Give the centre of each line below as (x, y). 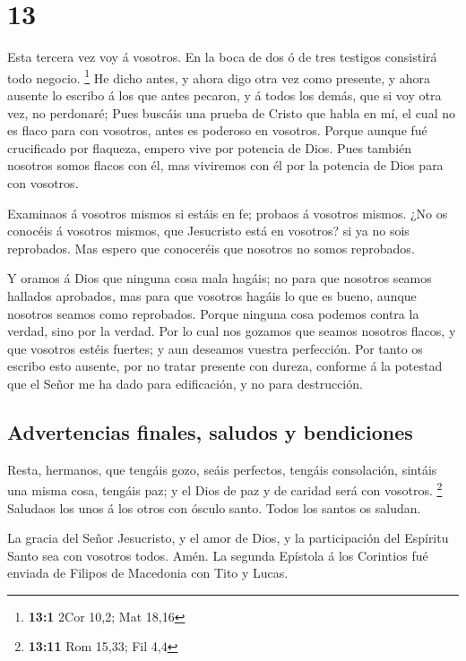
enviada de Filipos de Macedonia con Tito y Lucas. (148, 573)
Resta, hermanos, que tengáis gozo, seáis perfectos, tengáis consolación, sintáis (222, 469)
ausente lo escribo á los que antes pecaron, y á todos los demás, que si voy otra (224, 94)
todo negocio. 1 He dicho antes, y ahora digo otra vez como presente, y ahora (219, 76)
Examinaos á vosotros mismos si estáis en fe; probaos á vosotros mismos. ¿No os (228, 213)
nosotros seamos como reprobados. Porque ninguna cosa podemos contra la (213, 313)
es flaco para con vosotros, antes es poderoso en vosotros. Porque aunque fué (217, 130)
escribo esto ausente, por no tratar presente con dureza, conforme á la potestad (225, 366)
